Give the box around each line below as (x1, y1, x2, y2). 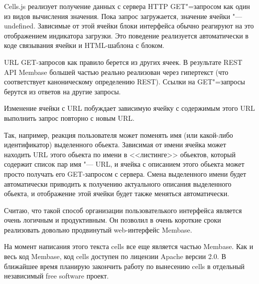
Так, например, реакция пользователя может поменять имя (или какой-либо (4, 129, 233, 140)
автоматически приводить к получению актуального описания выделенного (4, 178, 232, 189)
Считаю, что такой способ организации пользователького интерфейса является (4, 205, 242, 215)
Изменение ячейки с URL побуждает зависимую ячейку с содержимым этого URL (4, 103, 255, 113)
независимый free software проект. (4, 271, 109, 281)
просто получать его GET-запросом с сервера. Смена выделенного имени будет (4, 168, 247, 179)
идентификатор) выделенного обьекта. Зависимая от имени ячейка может (4, 139, 226, 150)
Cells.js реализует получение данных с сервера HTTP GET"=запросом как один (4, 1, 250, 11)
